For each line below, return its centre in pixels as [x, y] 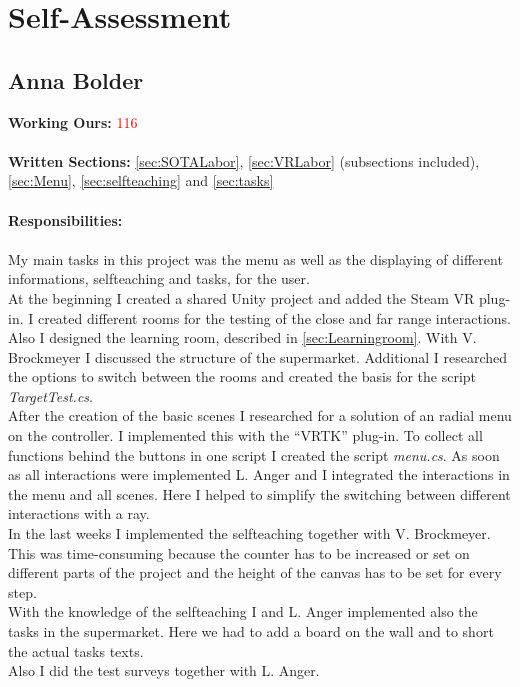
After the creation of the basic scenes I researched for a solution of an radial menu [260, 415]
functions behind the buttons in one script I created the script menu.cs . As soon [254, 454]
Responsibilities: [65, 219]
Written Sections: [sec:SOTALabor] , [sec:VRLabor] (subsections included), [244, 160]
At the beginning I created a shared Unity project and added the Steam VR [241, 297]
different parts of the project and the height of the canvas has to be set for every [255, 572]
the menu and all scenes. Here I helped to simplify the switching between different [259, 493]
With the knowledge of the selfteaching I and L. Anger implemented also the [243, 611]
